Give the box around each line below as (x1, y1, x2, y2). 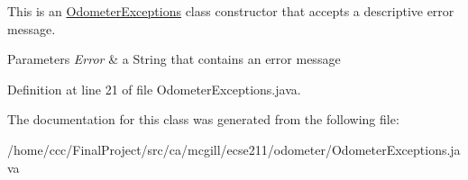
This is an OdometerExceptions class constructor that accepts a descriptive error (7, 2, 454, 20)
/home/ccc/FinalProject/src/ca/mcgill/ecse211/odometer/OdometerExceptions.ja (7, 139, 461, 158)
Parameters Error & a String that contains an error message (7, 49, 341, 68)
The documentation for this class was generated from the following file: (7, 110, 399, 129)
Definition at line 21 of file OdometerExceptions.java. (7, 79, 301, 98)
